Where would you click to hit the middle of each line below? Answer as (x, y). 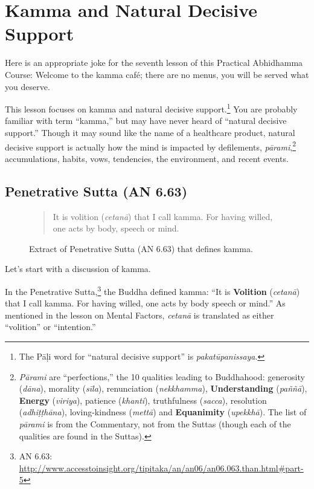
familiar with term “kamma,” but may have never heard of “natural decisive (146, 121)
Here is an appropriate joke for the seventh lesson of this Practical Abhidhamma (154, 63)
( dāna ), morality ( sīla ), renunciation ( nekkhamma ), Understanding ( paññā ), (163, 388)
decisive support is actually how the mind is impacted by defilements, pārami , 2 (150, 146)
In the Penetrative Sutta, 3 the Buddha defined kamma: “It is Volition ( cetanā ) (152, 290)
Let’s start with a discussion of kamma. (78, 269)
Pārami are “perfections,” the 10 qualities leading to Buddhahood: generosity (162, 376)
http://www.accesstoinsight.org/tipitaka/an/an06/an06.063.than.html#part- (161, 468)
